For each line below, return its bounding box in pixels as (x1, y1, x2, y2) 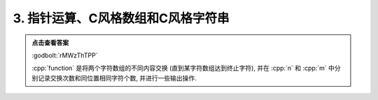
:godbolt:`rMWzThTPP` (31, 51, 98, 59)
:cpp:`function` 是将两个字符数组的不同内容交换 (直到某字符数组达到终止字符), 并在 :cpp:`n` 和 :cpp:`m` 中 (31, 64, 335, 73)
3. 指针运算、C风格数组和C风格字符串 (13, 10, 230, 26)
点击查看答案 (31, 38, 69, 47)
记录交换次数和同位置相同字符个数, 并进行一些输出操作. (37, 73, 197, 82)
